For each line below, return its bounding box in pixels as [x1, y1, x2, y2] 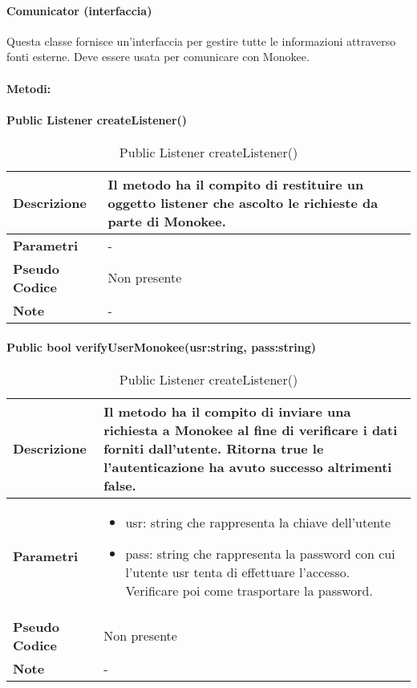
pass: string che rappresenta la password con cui [125, 543, 395, 563]
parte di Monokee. [107, 211, 226, 230]
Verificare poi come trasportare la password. [125, 580, 373, 600]
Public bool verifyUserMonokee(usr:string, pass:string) [6, 338, 317, 355]
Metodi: [6, 79, 51, 96]
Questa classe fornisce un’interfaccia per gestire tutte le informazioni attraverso [6, 32, 396, 49]
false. [103, 475, 136, 495]
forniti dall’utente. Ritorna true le [103, 438, 324, 458]
